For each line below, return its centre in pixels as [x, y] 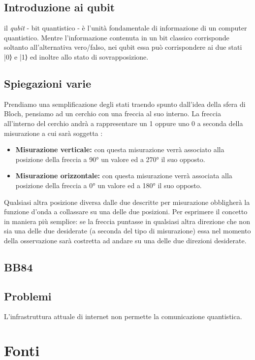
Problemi [28, 296]
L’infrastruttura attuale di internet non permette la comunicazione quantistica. [123, 316]
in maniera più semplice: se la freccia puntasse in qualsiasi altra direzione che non [127, 221]
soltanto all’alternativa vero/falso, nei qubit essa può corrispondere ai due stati [123, 47]
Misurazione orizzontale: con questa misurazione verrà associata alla [124, 176]
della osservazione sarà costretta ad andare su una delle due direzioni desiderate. [125, 240]
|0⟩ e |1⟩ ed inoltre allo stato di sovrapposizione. [76, 56]
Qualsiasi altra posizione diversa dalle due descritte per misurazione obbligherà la [127, 202]
